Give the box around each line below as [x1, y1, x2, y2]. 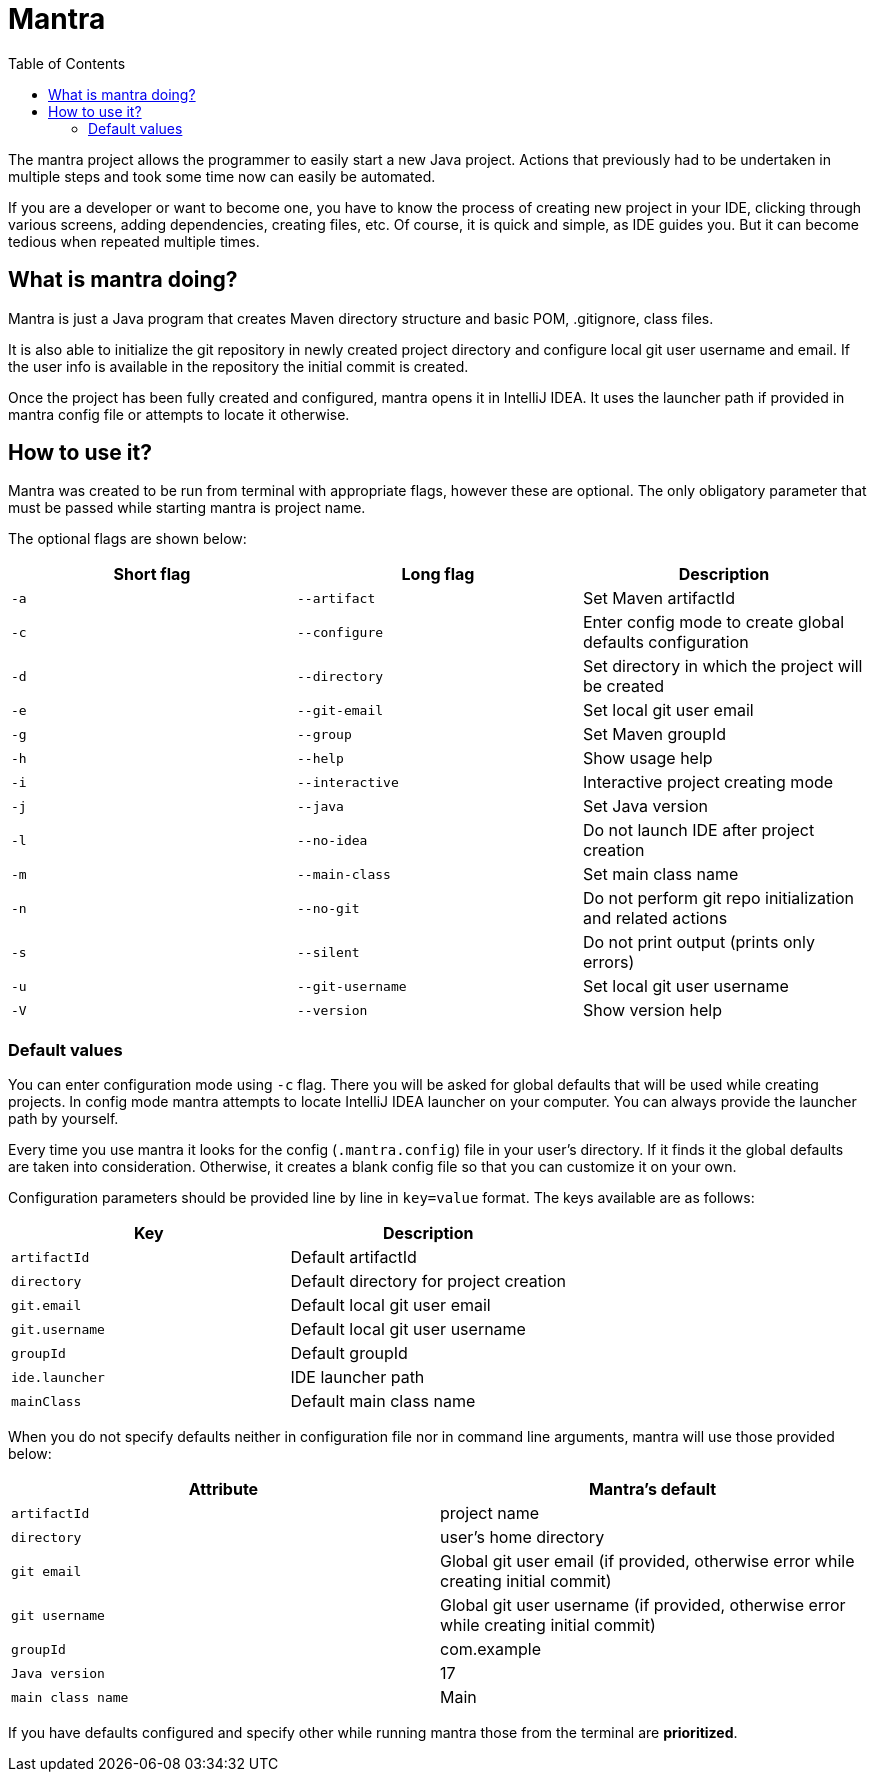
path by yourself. [8, 1110, 119, 1128]
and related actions [582, 908, 728, 929]
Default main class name [290, 1391, 476, 1412]
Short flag [113, 564, 191, 585]
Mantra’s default [588, 1479, 717, 1500]
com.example [440, 1639, 542, 1660]
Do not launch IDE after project [582, 820, 815, 841]
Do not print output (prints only [582, 932, 815, 953]
